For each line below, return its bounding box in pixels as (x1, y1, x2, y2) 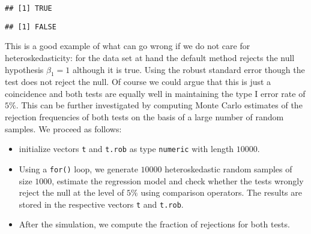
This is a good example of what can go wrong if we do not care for (5, 39, 250, 52)
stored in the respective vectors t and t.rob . (19, 197, 184, 210)
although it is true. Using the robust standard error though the (72, 63, 305, 75)
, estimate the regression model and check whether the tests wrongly (52, 174, 304, 187)
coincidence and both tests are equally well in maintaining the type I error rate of (5, 87, 306, 99)
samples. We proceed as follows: (5, 122, 122, 135)
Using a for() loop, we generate (19, 162, 138, 175)
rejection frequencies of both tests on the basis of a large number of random (5, 111, 284, 123)
